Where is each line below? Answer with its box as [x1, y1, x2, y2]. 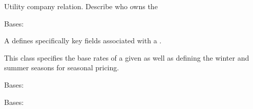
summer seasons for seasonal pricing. [4, 62, 119, 73]
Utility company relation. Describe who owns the [4, 1, 158, 11]
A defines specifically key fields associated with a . [4, 35, 162, 46]
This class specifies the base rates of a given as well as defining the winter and [4, 52, 249, 63]
